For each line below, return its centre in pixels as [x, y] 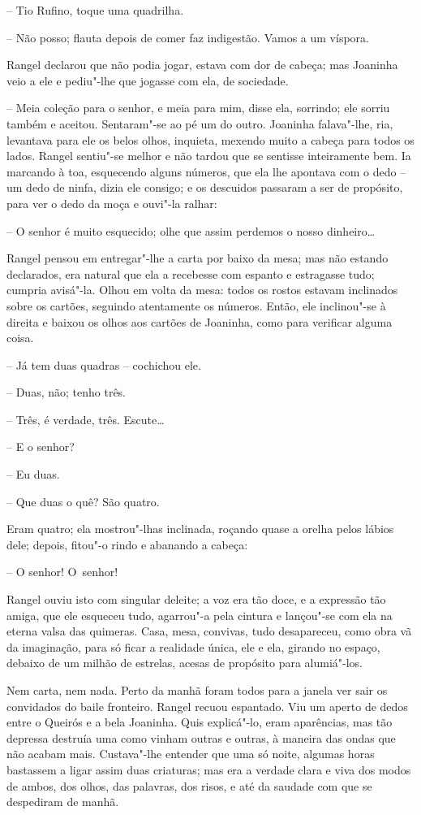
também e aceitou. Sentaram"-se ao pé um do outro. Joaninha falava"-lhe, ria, [200, 123]
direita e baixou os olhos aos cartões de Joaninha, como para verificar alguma [200, 321]
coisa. [20, 338]
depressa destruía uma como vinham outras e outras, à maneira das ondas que [201, 737]
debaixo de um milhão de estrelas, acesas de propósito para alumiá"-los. [185, 663]
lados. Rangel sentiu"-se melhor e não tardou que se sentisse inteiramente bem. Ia [209, 156]
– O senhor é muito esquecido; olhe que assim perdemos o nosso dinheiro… [191, 230]
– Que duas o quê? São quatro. [83, 501]
